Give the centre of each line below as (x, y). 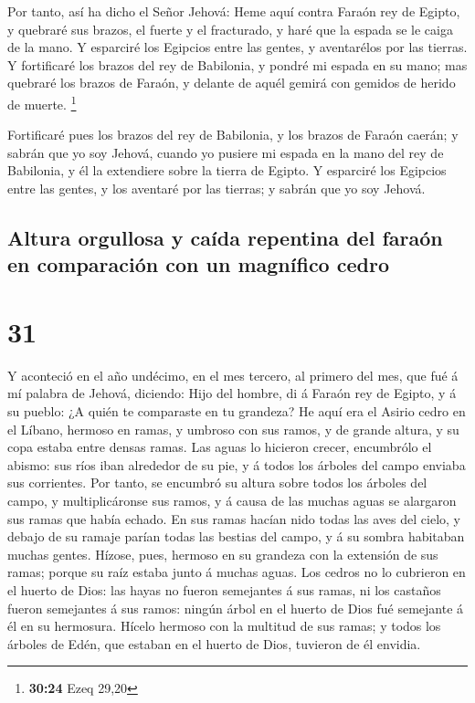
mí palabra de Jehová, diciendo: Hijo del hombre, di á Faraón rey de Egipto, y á (232, 393)
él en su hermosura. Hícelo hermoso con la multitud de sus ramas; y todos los (224, 626)
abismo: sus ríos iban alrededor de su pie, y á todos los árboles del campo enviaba (237, 464)
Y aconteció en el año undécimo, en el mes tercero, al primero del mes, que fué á (233, 375)
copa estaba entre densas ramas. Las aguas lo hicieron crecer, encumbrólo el (220, 447)
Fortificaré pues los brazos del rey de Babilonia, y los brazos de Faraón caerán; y (233, 135)
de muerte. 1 (42, 102)
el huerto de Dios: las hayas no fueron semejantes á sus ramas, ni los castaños (224, 590)
